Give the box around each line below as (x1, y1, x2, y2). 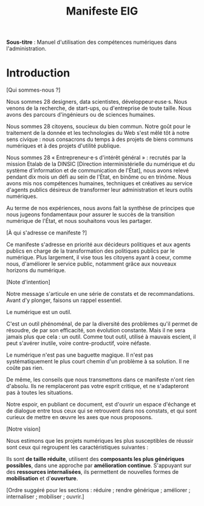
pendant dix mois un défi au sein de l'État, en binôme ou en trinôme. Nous (6, 173, 192, 180)
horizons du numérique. (6, 267, 66, 274)
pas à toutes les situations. (6, 389, 73, 396)
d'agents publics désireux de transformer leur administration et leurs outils (6, 186, 193, 194)
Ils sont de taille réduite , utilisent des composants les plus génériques (6, 456, 185, 463)
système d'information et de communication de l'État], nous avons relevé (6, 167, 189, 174)
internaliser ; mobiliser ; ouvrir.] (6, 493, 84, 501)
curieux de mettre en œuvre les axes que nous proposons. (6, 414, 153, 421)
